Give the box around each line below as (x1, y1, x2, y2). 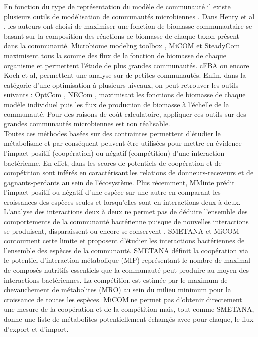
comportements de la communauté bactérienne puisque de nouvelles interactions (4, 216, 249, 226)
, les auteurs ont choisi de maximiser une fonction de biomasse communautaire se (4, 21, 252, 31)
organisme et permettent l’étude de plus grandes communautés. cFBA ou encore (4, 60, 249, 70)
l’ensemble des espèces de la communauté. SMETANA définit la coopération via (4, 245, 249, 255)
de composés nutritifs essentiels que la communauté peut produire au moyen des (4, 265, 249, 275)
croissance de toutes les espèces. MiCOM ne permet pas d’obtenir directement (4, 294, 242, 304)
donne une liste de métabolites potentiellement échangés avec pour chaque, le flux (4, 314, 254, 324)
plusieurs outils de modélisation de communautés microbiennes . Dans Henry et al (4, 11, 255, 21)
